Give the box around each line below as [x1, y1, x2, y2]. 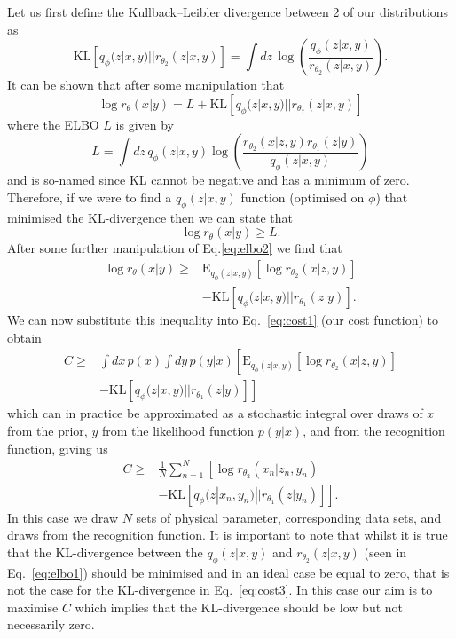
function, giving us [7, 438, 108, 457]
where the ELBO [7, 114, 99, 133]
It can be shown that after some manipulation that [7, 75, 285, 94]
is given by [115, 114, 174, 133]
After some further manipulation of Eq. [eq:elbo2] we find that [7, 239, 342, 257]
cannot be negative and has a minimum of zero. [151, 170, 410, 189]
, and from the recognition [303, 421, 445, 439]
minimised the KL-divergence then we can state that [7, 208, 293, 226]
